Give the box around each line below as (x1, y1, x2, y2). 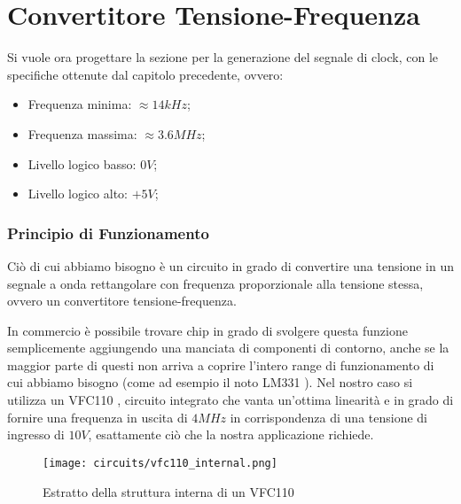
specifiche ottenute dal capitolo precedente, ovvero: (7, 65, 284, 83)
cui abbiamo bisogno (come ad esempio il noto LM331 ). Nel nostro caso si (7, 373, 413, 392)
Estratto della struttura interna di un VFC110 (43, 482, 294, 500)
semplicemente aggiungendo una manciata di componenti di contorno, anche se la (7, 338, 449, 357)
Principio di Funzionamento (7, 221, 209, 244)
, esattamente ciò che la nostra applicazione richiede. (88, 425, 374, 444)
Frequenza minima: (27, 95, 132, 113)
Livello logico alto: (27, 184, 128, 203)
